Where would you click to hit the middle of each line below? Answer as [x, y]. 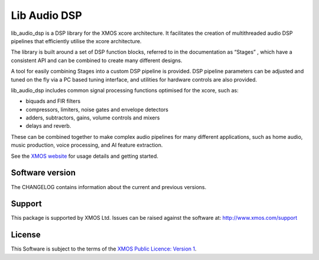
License [26, 235]
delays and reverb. [48, 126]
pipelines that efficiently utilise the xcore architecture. [76, 41]
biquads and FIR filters [53, 101]
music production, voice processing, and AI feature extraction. [87, 145]
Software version [43, 173]
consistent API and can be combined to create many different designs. [97, 60]
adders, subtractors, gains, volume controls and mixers [93, 118]
